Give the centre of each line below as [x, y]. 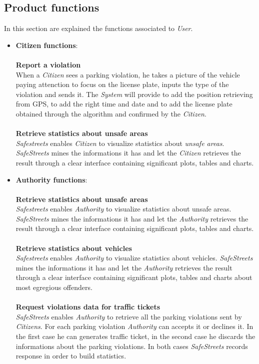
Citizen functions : [47, 45]
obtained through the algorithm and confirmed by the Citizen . [111, 113]
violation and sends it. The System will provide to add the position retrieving [134, 94]
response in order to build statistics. [71, 356]
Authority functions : [51, 179]
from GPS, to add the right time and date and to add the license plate [124, 104]
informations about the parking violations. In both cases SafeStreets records [132, 346]
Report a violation [48, 64]
